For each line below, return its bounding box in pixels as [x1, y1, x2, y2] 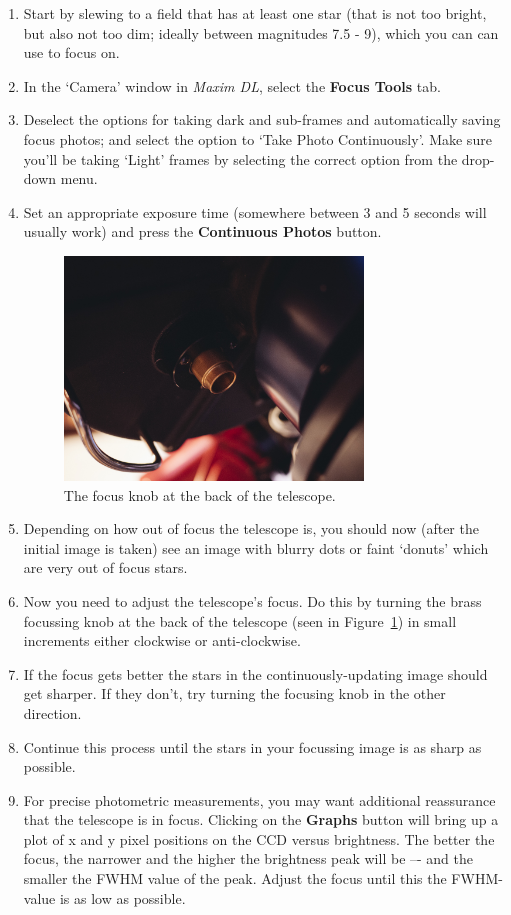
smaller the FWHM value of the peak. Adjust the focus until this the [23, 868, 447, 889]
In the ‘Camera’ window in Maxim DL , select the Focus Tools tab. [23, 75, 441, 96]
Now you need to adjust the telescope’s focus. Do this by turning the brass [23, 590, 482, 611]
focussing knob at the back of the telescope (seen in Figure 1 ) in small [23, 610, 457, 631]
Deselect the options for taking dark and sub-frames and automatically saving [23, 109, 501, 130]
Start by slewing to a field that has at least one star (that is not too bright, [23, 3, 487, 23]
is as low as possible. [59, 887, 186, 908]
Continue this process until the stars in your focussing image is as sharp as [23, 736, 482, 757]
